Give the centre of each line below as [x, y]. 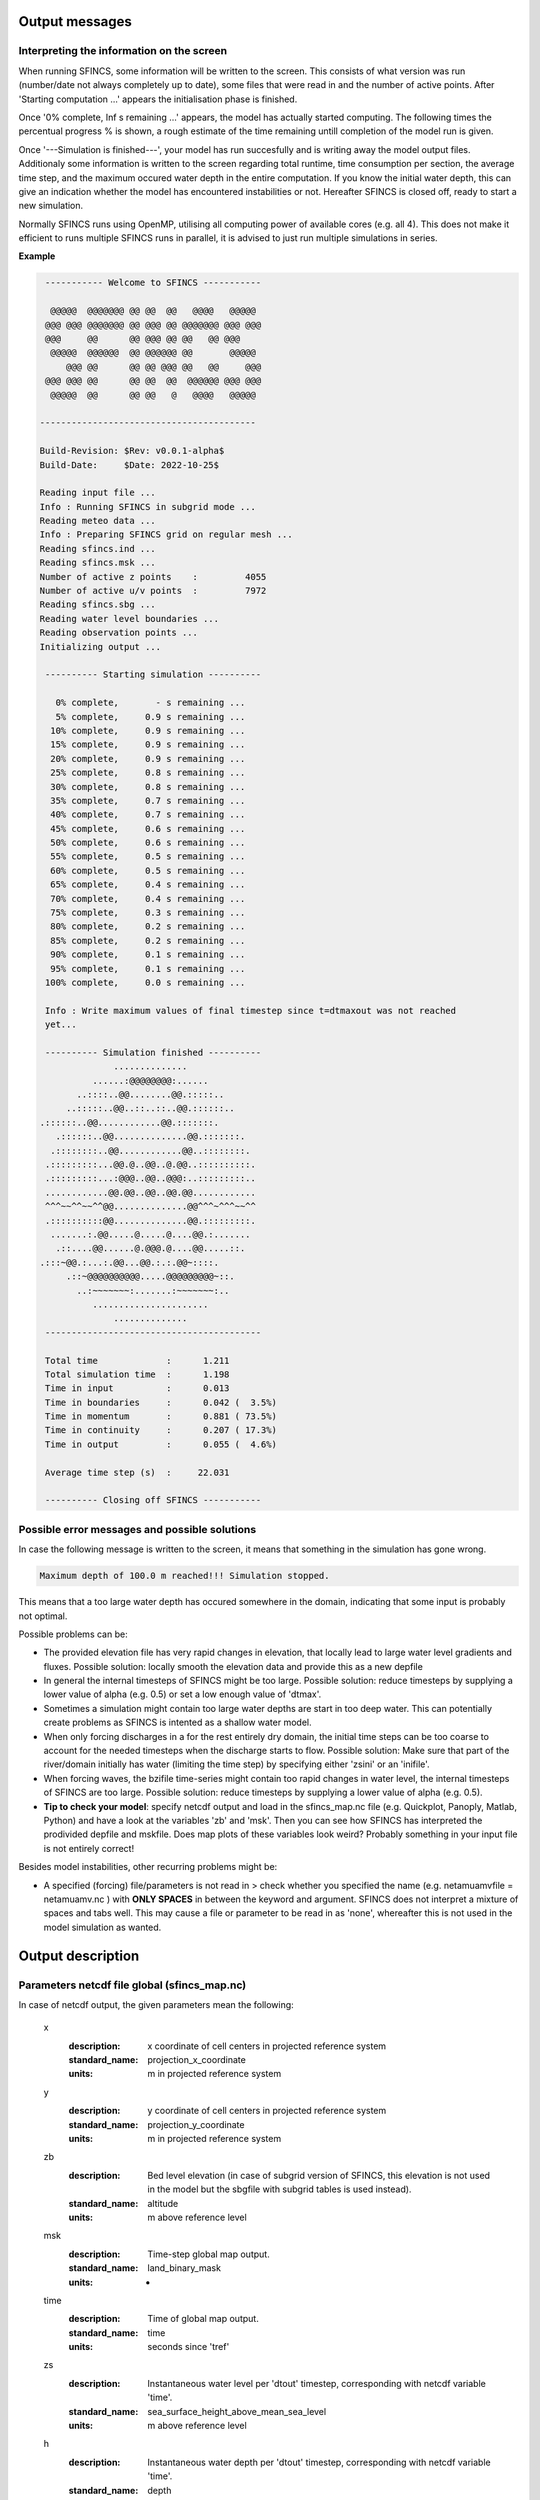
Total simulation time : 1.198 [137, 1374]
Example [37, 256]
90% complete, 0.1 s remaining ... [148, 954]
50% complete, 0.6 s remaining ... [148, 843]
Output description [79, 1955]
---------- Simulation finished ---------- [153, 1052]
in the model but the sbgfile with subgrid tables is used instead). [279, 2189]
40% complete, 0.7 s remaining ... [148, 814]
